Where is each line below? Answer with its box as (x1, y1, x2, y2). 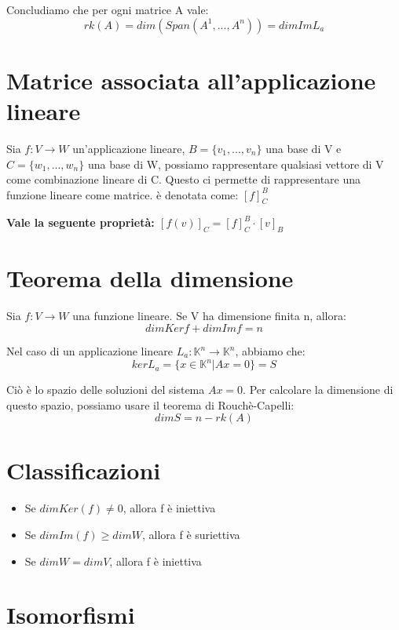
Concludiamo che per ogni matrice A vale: (6, 2, 209, 17)
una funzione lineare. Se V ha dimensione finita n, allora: (72, 308, 346, 324)
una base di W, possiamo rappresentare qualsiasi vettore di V (87, 155, 384, 172)
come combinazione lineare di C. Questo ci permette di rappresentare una (6, 171, 361, 188)
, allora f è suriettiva (142, 526, 240, 542)
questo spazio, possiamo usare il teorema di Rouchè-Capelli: (6, 396, 295, 413)
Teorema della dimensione (6, 262, 294, 294)
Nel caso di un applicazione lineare (6, 343, 174, 359)
